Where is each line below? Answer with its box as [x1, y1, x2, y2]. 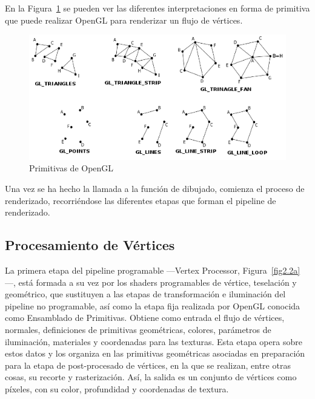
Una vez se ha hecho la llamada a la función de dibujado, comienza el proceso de [5, 182, 305, 195]
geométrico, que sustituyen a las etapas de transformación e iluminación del [5, 288, 286, 300]
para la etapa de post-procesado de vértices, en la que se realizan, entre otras [5, 358, 291, 371]
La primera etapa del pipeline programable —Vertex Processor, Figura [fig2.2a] [5, 264, 300, 276]
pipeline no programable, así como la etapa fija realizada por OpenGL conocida [5, 299, 300, 312]
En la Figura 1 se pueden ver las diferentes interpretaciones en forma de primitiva [5, 2, 310, 14]
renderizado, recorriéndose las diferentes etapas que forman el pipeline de [5, 194, 276, 206]
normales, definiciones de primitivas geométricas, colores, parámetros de [5, 323, 271, 335]
